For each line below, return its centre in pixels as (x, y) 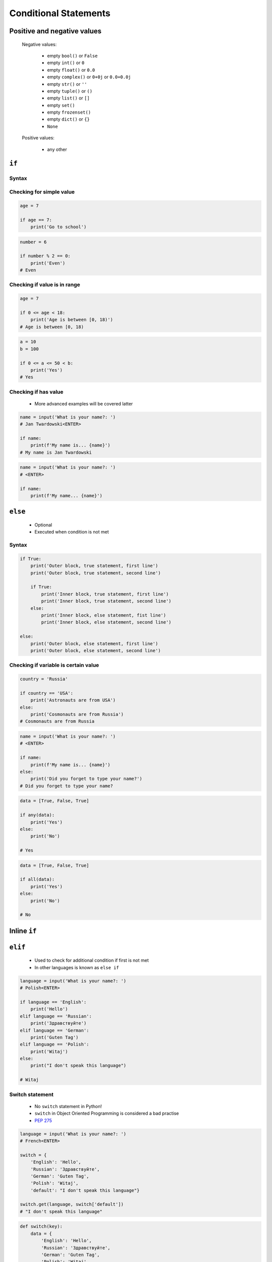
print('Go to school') (58, 227)
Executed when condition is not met (72, 532)
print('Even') (48, 263)
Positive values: (38, 138)
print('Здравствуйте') (58, 1023)
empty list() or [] (69, 98)
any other (57, 149)
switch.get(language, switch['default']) (72, 1204)
